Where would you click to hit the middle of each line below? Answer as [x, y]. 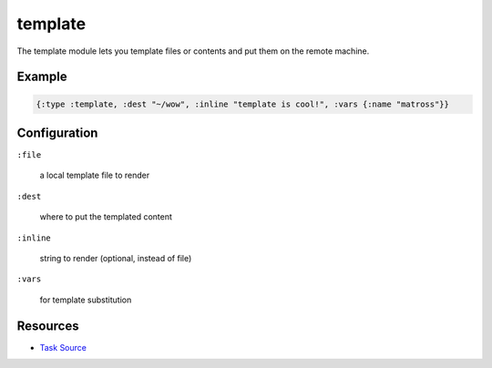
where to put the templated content [106, 217]
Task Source [63, 347]
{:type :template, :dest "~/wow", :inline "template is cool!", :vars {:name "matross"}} [243, 104]
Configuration [57, 133]
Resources [48, 326]
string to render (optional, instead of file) [116, 258]
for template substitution [86, 300]
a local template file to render [95, 175]
